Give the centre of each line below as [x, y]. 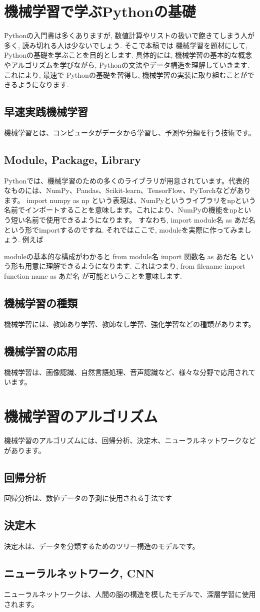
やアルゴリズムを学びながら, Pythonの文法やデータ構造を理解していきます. [127, 64]
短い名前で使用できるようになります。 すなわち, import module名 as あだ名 [133, 220]
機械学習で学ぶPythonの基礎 [100, 11]
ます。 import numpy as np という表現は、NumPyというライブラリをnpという [130, 200]
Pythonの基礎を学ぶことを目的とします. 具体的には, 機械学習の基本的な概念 [128, 55]
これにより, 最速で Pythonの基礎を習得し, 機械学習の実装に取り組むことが [126, 74]
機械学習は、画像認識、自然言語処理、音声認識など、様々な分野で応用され [126, 372]
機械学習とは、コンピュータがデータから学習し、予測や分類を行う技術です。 [130, 132]
